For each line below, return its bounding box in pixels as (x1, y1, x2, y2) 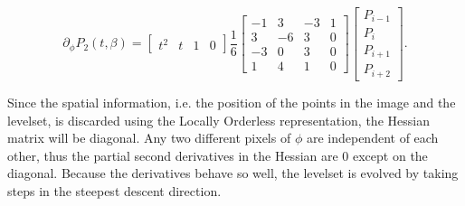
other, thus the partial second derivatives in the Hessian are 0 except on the (7, 145, 428, 164)
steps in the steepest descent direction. (7, 181, 222, 200)
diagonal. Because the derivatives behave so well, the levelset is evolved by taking (7, 164, 459, 183)
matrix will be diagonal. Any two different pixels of (7, 128, 291, 147)
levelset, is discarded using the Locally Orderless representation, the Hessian (7, 110, 430, 129)
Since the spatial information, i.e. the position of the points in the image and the (7, 92, 456, 111)
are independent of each (306, 128, 439, 147)
